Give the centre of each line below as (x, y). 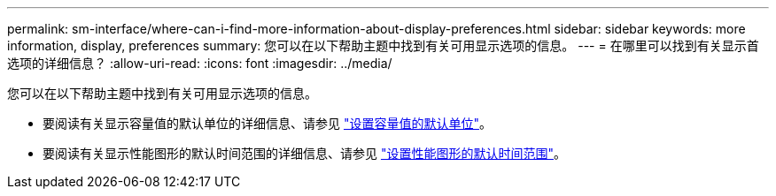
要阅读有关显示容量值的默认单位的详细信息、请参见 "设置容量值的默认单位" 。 (267, 123)
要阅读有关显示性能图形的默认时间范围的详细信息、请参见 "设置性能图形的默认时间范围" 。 (304, 153)
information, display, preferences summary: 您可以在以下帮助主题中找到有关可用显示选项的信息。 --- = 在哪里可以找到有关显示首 (383, 45)
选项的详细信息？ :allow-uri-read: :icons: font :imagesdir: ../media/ (200, 63)
